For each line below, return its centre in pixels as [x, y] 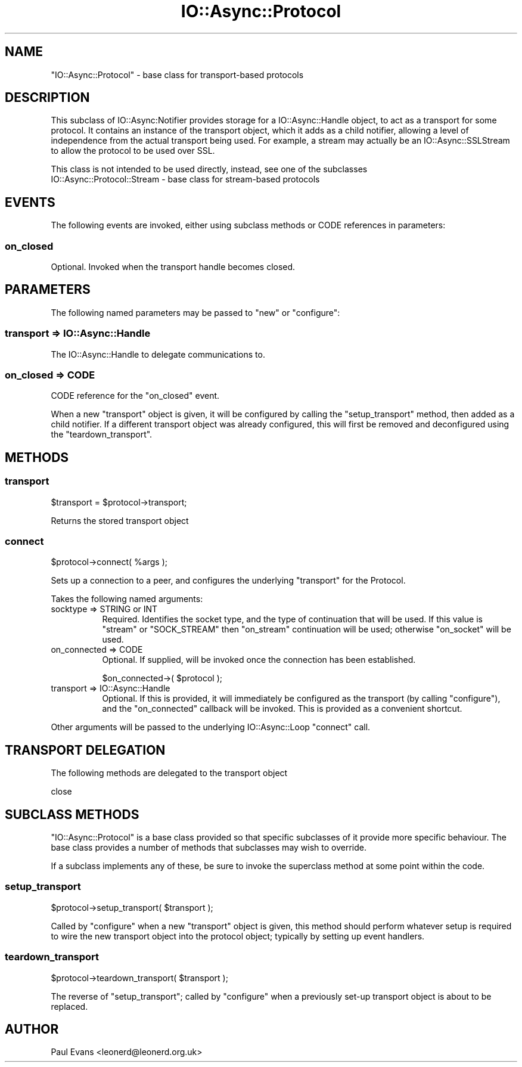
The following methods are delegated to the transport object [169, 773]
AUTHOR [32, 1029]
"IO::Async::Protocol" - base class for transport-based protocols [177, 75]
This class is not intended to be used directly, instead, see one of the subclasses [209, 169]
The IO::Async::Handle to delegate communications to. [158, 354]
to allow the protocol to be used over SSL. [133, 151]
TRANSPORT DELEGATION [85, 750]
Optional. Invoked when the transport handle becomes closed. [173, 267]
